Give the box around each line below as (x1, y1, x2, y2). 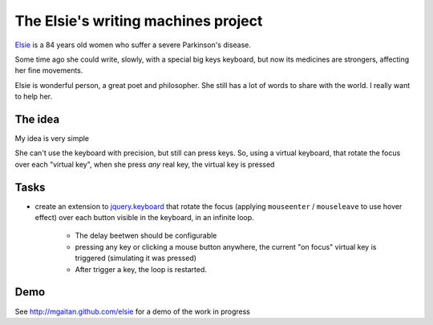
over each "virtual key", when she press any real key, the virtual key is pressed (14, 159, 275, 169)
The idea (14, 112, 60, 126)
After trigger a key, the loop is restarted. (75, 264, 208, 274)
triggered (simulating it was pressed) (75, 253, 196, 263)
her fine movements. (14, 66, 83, 75)
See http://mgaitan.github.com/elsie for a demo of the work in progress (14, 307, 251, 316)
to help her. (14, 92, 52, 102)
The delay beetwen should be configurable (75, 231, 217, 240)
